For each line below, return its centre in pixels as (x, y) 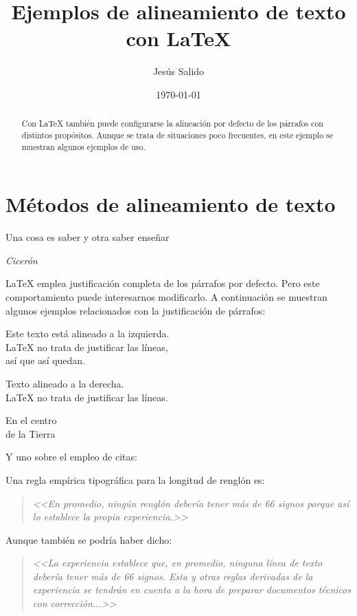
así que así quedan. (46, 360)
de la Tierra (31, 433)
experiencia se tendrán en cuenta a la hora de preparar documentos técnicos (192, 590)
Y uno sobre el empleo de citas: (71, 457)
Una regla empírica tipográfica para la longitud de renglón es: (135, 479)
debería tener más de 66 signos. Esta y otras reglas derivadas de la (173, 576)
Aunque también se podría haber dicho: (89, 539)
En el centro (31, 420)
